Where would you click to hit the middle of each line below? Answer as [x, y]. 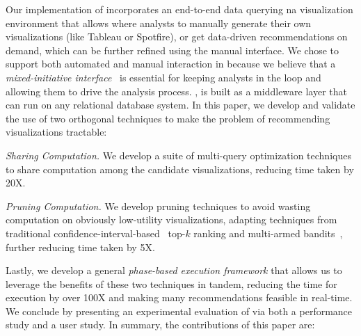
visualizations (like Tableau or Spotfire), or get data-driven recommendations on [177, 37]
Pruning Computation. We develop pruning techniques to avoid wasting [158, 206]
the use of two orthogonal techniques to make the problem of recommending [168, 118]
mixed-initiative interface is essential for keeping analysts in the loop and [163, 77]
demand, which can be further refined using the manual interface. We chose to [173, 50]
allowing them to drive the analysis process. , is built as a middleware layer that [176, 91]
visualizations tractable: [56, 132]
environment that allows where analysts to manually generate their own [159, 23]
